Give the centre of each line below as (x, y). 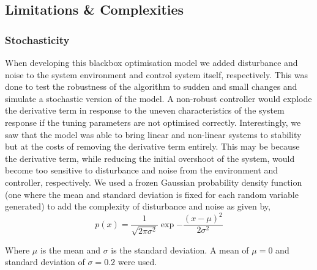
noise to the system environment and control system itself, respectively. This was (157, 74)
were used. (137, 262)
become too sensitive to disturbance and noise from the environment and (142, 170)
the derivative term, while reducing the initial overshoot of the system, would (150, 158)
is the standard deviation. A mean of (180, 250)
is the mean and (70, 250)
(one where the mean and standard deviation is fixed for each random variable (152, 194)
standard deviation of (45, 262)
